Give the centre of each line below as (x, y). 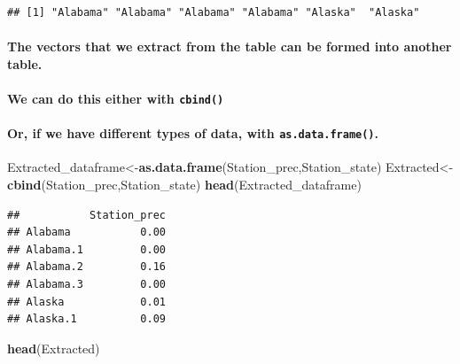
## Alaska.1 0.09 (86, 319)
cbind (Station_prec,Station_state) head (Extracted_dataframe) (184, 185)
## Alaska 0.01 (86, 302)
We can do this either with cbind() (116, 98)
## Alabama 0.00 (86, 232)
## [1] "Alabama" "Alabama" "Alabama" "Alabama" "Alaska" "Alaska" (214, 12)
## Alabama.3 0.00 (86, 285)
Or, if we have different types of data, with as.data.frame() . (193, 133)
